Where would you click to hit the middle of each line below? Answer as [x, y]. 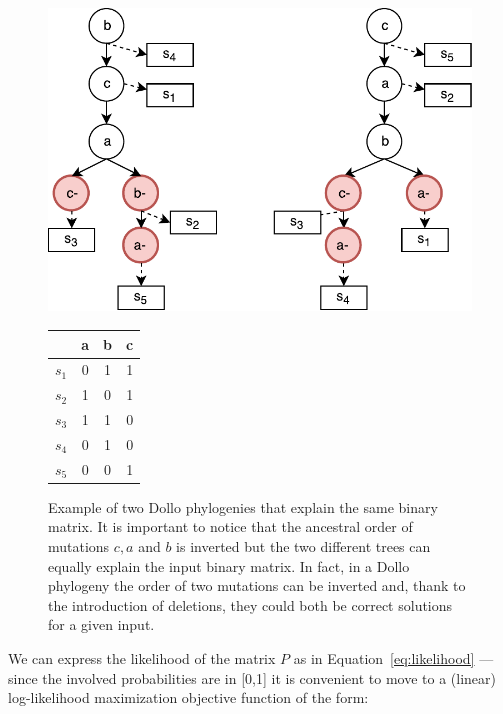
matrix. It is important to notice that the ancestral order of [230, 526]
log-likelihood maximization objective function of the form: [188, 697]
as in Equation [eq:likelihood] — [393, 657]
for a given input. [101, 624]
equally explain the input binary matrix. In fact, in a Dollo [229, 565]
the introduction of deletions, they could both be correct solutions [250, 604]
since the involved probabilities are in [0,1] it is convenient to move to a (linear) [252, 677]
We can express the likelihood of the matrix [142, 657]
